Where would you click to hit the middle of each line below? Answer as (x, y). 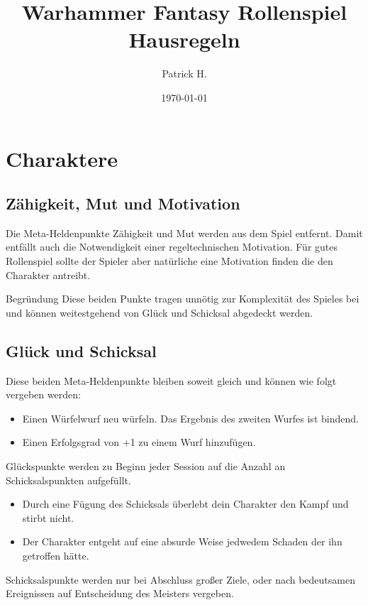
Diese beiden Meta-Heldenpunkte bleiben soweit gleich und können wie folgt (171, 380)
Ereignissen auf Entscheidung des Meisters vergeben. (120, 593)
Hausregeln (184, 39)
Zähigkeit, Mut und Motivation (123, 203)
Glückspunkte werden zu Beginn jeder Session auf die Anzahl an (146, 466)
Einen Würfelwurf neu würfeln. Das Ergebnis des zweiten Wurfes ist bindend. (190, 418)
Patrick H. (184, 73)
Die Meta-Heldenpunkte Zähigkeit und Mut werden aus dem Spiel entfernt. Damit (184, 233)
